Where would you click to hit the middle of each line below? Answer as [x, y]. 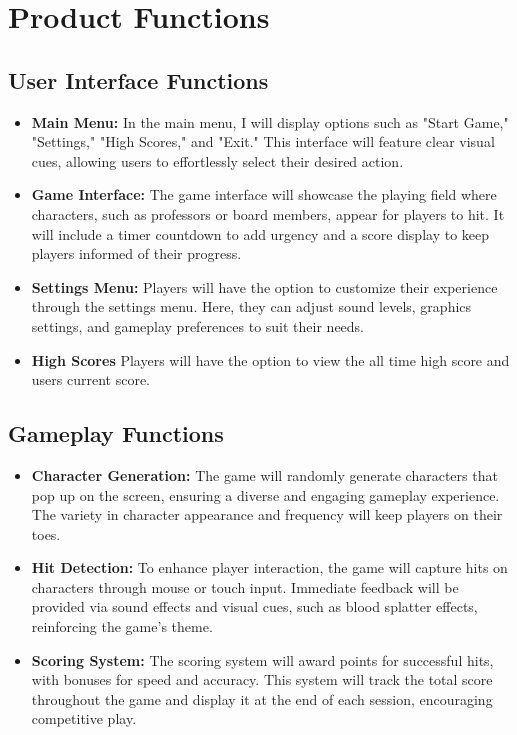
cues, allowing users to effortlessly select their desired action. [217, 160]
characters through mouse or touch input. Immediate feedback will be [245, 586]
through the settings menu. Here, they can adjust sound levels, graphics [251, 306]
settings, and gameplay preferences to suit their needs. [198, 325]
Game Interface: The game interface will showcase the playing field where [264, 194]
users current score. [90, 379]
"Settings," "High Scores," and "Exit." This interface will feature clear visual [263, 141]
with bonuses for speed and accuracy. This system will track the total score [262, 679]
